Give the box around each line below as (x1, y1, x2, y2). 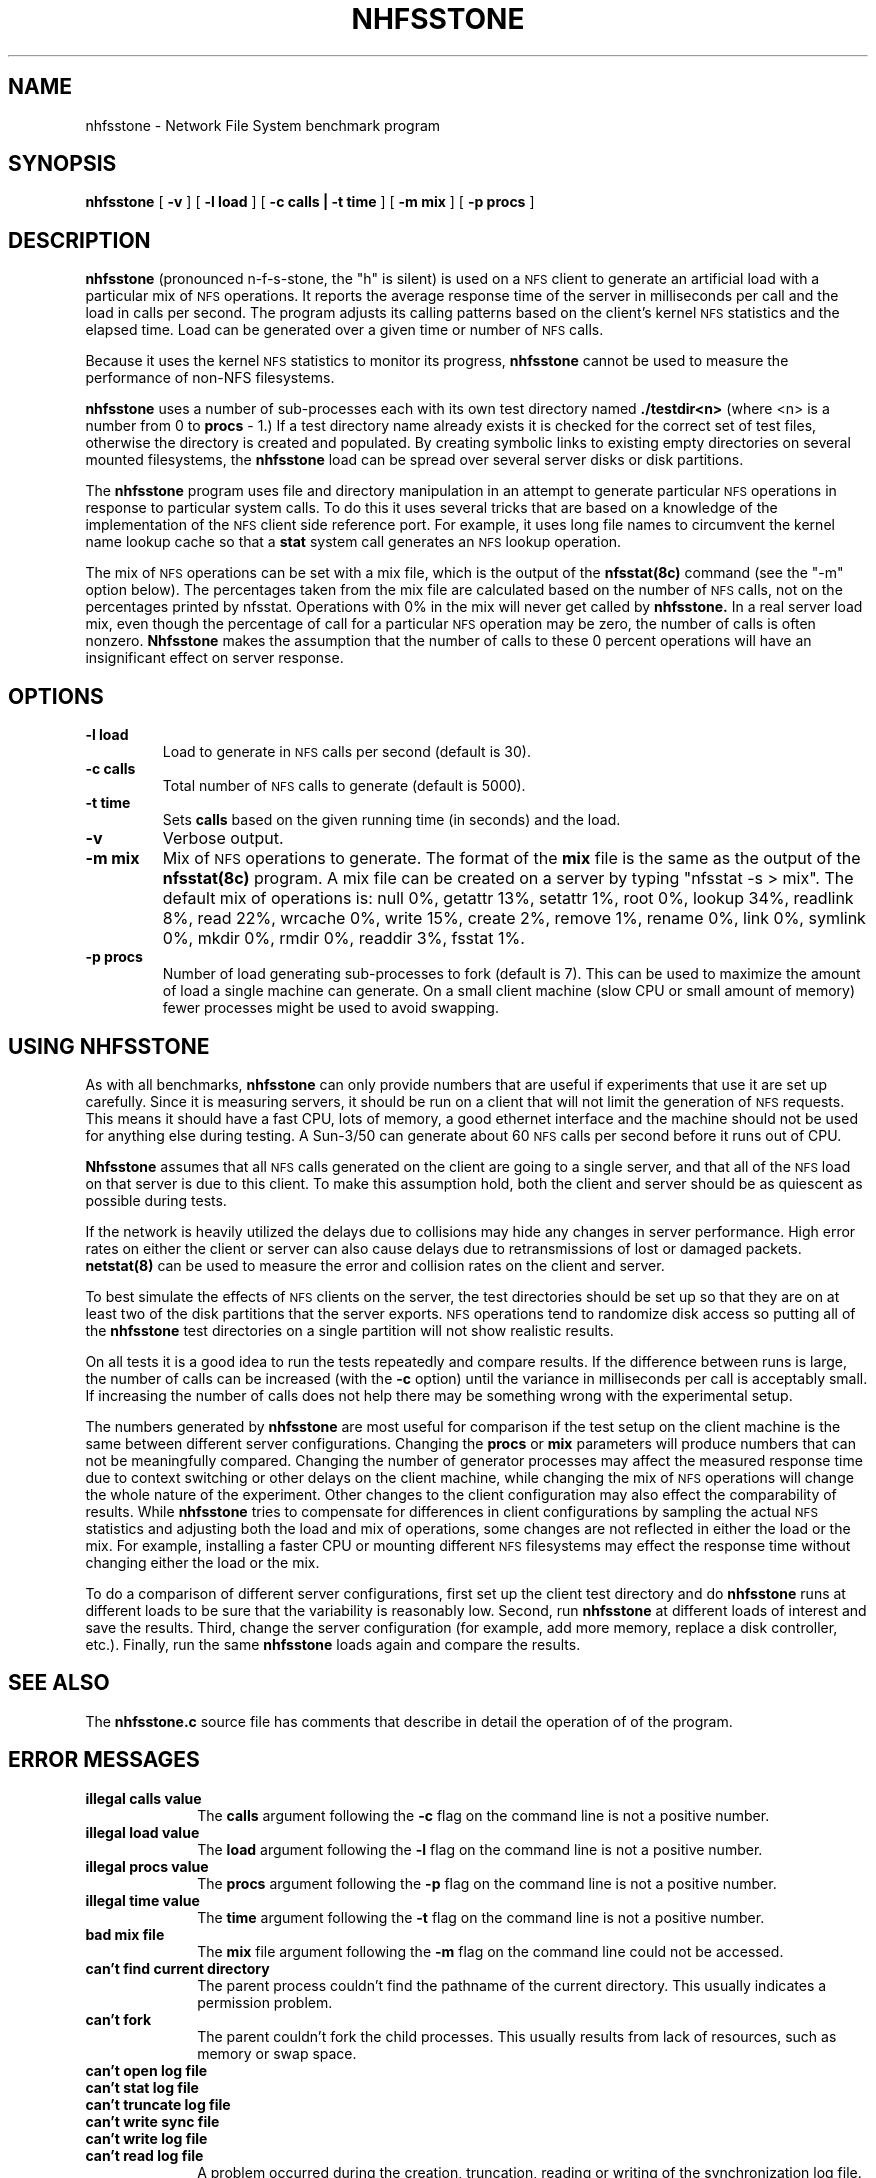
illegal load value (85, 1823, 200, 1841)
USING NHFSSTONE (8, 1033, 210, 1059)
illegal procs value (85, 1857, 209, 1875)
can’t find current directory (85, 1959, 270, 1977)
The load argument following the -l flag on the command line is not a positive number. (197, 1840, 763, 1858)
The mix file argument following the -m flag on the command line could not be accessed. (197, 1942, 784, 1960)
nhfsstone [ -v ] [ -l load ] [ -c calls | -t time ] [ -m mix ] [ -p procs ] (85, 193, 535, 211)
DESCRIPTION (8, 227, 151, 253)
